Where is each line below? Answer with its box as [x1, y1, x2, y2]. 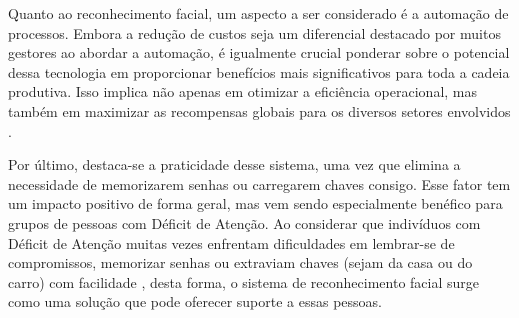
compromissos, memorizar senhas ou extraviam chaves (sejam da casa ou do [8, 252, 473, 273]
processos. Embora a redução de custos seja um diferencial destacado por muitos [8, 22, 501, 43]
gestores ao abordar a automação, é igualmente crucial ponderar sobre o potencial [8, 42, 510, 63]
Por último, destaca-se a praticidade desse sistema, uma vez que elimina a [8, 154, 461, 175]
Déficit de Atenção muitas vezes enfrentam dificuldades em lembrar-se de [8, 232, 455, 253]
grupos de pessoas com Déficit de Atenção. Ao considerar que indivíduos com [8, 212, 481, 233]
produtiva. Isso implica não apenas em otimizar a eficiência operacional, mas [8, 81, 478, 102]
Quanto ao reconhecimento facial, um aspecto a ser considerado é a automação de [8, 3, 509, 23]
